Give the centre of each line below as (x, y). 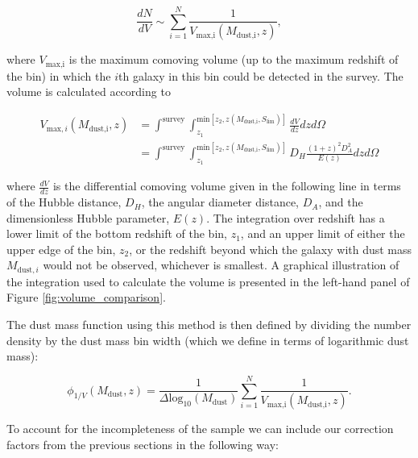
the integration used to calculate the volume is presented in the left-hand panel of (208, 281)
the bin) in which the (59, 75)
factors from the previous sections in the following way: (143, 444)
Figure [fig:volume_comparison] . (86, 297)
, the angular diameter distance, (220, 202)
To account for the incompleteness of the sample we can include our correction (200, 429)
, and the (341, 202)
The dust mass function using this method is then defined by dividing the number (209, 325)
